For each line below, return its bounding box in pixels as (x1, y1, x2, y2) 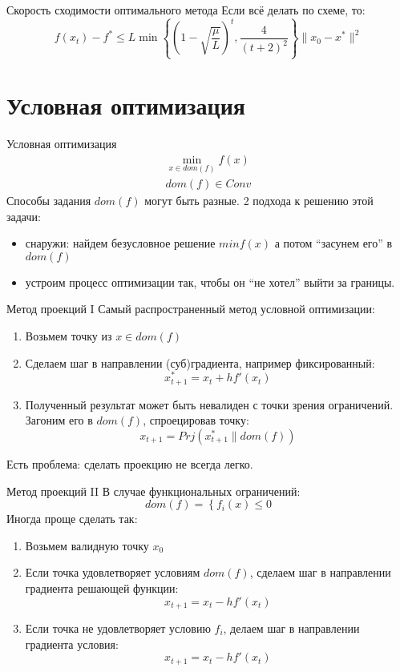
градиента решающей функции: (25, 579, 179, 596)
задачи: (6, 207, 41, 224)
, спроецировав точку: (143, 412, 249, 429)
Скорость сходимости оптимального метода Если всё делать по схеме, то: (6, 2, 366, 18)
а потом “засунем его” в (274, 235, 393, 251)
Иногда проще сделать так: (6, 510, 138, 527)
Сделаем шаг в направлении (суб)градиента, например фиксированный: (25, 354, 375, 371)
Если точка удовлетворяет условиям (25, 564, 200, 581)
